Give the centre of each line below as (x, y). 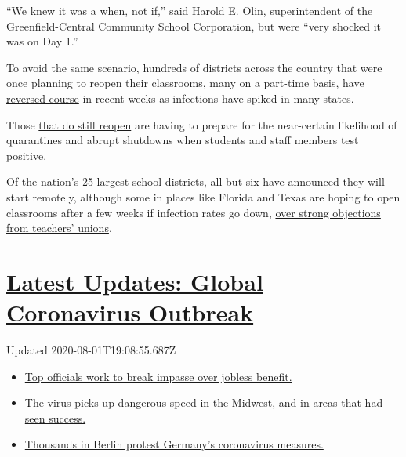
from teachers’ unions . (59, 228)
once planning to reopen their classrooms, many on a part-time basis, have (185, 83)
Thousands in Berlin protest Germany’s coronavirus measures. (174, 444)
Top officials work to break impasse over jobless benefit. (158, 376)
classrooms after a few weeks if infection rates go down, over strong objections (194, 212)
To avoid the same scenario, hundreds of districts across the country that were (194, 67)
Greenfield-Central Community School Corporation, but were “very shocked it (194, 25)
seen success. (55, 417)
